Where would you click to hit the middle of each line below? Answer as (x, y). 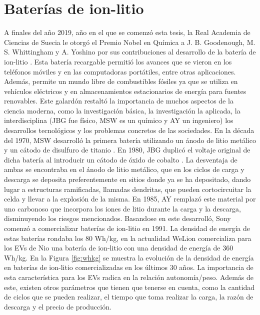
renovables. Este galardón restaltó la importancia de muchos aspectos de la (119, 101)
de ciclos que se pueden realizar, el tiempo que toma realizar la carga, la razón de (129, 297)
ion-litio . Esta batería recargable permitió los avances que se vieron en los (118, 61)
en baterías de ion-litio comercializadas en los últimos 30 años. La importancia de (129, 267)
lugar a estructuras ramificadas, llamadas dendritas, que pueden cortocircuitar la (128, 189)
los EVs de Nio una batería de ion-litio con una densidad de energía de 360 (119, 248)
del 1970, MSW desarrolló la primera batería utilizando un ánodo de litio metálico (130, 140)
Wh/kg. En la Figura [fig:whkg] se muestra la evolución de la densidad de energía (129, 257)
